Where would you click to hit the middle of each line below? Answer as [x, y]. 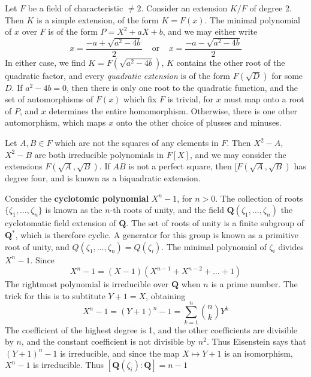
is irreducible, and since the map [120, 353]
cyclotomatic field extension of [61, 223]
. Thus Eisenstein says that [256, 341]
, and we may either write [210, 31]
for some [287, 75]
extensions [24, 166]
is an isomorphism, [259, 353]
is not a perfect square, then [180, 166]
